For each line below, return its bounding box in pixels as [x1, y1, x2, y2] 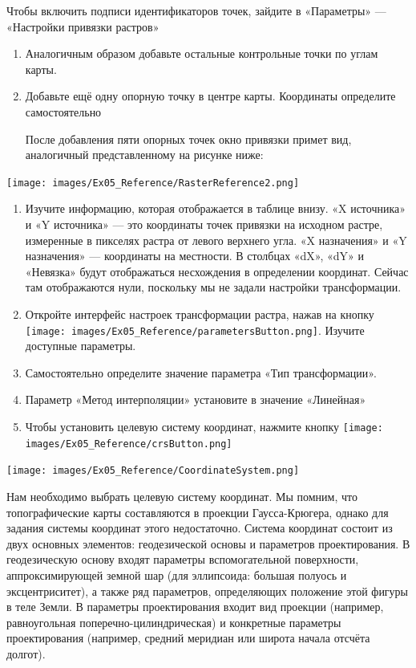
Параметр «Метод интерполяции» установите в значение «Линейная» [25, 391, 366, 408]
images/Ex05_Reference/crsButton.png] [25, 438, 232, 450]
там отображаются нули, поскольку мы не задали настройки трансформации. [25, 279, 402, 295]
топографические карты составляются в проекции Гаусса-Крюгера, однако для [6, 503, 389, 520]
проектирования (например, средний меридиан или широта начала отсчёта [6, 629, 370, 646]
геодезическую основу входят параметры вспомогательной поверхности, [6, 551, 359, 568]
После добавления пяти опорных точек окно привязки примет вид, [25, 130, 352, 147]
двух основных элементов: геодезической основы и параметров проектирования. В [6, 535, 410, 552]
